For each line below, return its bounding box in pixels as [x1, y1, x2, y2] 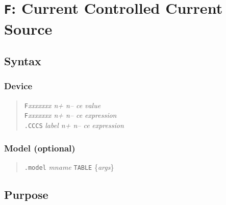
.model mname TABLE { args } [24, 161, 114, 172]
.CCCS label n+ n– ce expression [24, 120, 124, 130]
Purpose [4, 186, 48, 202]
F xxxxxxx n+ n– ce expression [24, 110, 117, 120]
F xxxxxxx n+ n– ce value [24, 99, 101, 110]
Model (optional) [4, 141, 76, 154]
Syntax [4, 53, 41, 69]
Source [4, 18, 53, 39]
